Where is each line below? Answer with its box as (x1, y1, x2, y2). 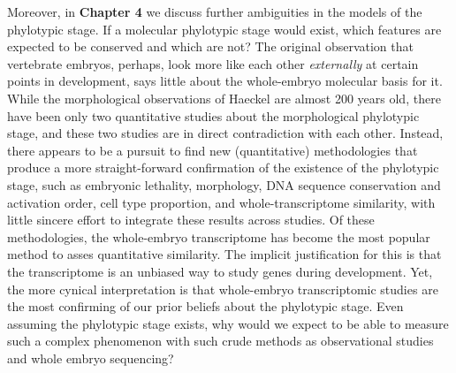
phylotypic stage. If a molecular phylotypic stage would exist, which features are (7, 19, 442, 38)
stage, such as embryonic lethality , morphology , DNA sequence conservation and (7, 175, 441, 194)
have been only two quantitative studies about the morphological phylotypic (7, 106, 420, 125)
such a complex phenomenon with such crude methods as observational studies (7, 331, 434, 350)
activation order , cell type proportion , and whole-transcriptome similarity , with (7, 193, 436, 211)
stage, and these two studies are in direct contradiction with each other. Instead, (7, 124, 444, 142)
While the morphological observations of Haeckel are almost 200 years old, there (7, 88, 441, 107)
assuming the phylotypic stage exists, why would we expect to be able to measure (7, 314, 449, 332)
